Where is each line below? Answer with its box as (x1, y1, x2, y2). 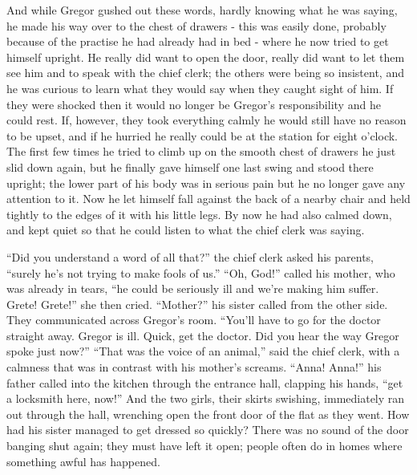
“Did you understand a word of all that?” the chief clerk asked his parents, (6, 248, 374, 265)
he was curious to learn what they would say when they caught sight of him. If (6, 79, 394, 96)
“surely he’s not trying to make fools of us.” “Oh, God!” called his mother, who (6, 264, 395, 281)
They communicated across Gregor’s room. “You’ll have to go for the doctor (6, 311, 381, 328)
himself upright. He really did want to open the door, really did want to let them (6, 48, 405, 65)
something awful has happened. (6, 453, 160, 469)
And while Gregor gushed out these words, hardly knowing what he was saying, (6, 2, 398, 18)
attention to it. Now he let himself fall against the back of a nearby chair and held (6, 190, 411, 207)
